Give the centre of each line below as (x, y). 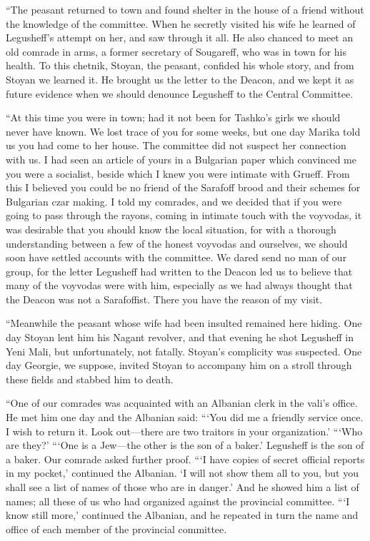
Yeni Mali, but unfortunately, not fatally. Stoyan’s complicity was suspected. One (184, 351)
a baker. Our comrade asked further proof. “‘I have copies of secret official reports (185, 459)
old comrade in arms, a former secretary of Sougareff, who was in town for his (176, 51)
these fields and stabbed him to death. (90, 379)
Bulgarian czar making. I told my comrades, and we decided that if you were (174, 201)
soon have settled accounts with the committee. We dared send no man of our (176, 257)
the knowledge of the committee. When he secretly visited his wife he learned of (181, 23)
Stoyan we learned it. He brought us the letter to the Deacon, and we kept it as (180, 79)
